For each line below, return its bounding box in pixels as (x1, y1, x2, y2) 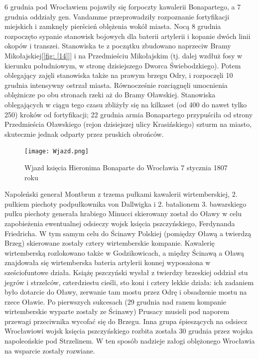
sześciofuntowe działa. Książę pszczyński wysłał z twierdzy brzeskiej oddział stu (4, 267, 248, 277)
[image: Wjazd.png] (24, 148, 89, 155)
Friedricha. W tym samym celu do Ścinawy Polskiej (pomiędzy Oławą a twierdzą (4, 228, 252, 238)
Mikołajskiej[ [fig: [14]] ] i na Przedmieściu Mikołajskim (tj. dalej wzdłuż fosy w (4, 50, 243, 60)
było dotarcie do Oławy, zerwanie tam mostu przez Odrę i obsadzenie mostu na (4, 287, 247, 297)
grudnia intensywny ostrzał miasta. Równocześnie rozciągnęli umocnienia (4, 79, 228, 90)
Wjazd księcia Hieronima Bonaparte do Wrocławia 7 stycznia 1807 (24, 162, 228, 172)
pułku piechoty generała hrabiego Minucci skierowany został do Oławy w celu (4, 208, 242, 219)
